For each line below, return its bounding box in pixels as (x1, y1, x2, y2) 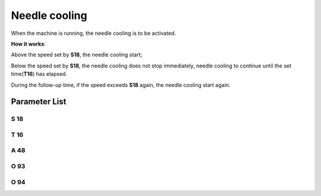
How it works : (11, 40, 46, 47)
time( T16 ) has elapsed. (11, 70, 68, 78)
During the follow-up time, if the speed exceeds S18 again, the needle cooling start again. (11, 81, 231, 88)
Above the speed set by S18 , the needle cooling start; (11, 51, 143, 59)
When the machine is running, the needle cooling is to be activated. (11, 30, 177, 37)
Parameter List (11, 97, 67, 107)
